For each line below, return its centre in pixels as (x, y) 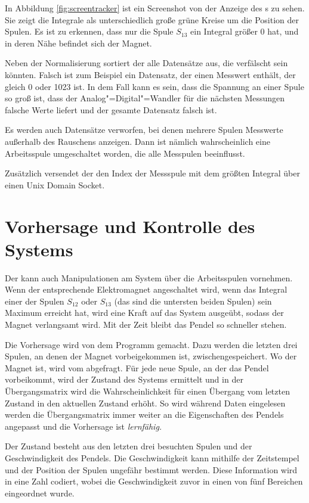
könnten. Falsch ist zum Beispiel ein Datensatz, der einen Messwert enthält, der (150, 74)
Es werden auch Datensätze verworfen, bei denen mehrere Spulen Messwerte (144, 130)
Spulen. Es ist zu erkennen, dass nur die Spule (89, 31)
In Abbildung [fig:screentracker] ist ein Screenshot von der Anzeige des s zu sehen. (155, 8)
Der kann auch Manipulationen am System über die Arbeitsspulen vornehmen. (149, 277)
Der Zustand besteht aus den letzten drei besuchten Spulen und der (129, 446)
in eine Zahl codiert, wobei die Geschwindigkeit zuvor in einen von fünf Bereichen (154, 481)
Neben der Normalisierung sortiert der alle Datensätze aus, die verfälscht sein (146, 63)
